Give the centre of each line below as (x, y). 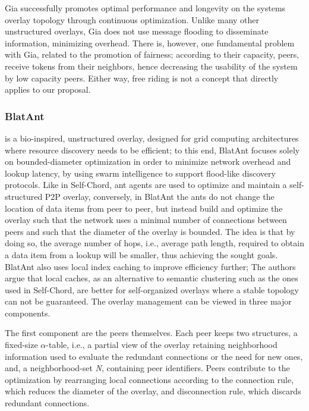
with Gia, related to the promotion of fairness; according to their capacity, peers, (152, 54)
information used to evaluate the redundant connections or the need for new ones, (154, 356)
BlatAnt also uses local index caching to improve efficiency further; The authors (150, 266)
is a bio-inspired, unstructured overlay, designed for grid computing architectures (152, 138)
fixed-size (21, 345)
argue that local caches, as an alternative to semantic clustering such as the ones (152, 278)
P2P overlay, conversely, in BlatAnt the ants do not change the (160, 196)
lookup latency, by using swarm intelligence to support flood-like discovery (140, 173)
